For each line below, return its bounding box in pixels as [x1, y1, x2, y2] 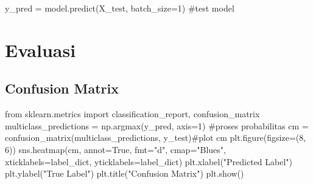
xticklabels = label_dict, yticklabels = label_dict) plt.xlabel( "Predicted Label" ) [5, 155, 293, 168]
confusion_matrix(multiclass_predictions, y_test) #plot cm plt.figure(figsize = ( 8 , [5, 131, 306, 144]
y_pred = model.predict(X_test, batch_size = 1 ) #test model [5, 2, 234, 14]
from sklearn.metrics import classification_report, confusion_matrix [5, 107, 260, 120]
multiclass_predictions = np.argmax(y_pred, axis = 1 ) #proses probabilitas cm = [5, 119, 309, 132]
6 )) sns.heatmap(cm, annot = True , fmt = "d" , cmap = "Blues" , [5, 143, 226, 155]
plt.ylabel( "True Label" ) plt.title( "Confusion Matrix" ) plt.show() [5, 167, 244, 180]
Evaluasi [5, 37, 76, 62]
